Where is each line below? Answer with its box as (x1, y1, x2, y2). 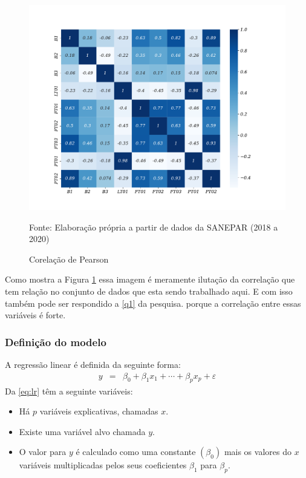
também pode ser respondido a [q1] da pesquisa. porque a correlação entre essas (5, 296, 301, 309)
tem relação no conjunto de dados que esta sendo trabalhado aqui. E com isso (5, 285, 293, 298)
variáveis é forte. (5, 309, 66, 321)
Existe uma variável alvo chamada (19, 425, 146, 437)
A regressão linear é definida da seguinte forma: (5, 358, 181, 371)
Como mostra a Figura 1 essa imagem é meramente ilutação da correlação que (5, 273, 295, 286)
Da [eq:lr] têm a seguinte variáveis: (5, 384, 133, 397)
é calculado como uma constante (76, 445, 196, 458)
